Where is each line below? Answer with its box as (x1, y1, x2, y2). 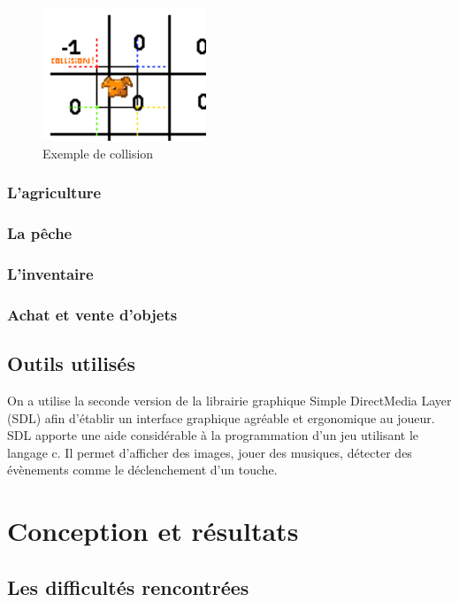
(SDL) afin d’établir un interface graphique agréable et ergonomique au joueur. (7, 408, 435, 427)
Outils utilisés (7, 350, 135, 377)
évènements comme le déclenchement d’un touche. (7, 460, 278, 479)
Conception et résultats (7, 513, 299, 549)
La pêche (7, 222, 73, 244)
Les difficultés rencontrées (7, 573, 249, 600)
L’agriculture (7, 181, 102, 204)
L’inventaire (7, 262, 94, 284)
